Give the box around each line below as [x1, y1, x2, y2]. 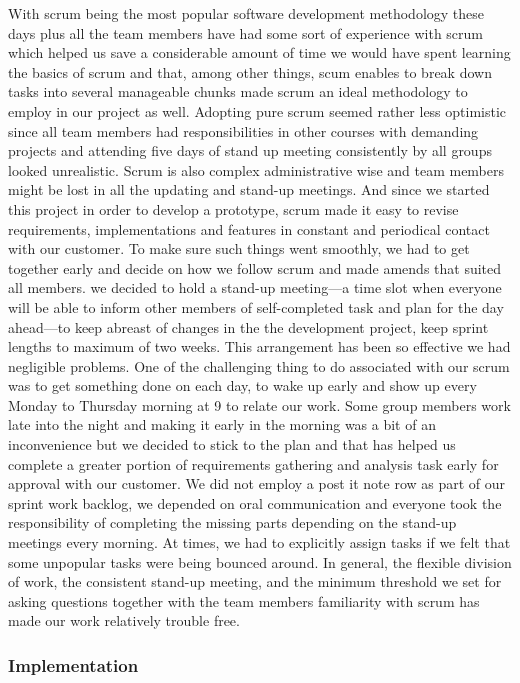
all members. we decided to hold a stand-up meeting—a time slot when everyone [8, 277, 502, 298]
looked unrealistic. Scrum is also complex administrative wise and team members [8, 159, 505, 180]
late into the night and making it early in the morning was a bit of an [8, 414, 436, 435]
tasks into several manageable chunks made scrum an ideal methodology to [8, 81, 468, 102]
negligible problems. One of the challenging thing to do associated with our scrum [8, 355, 510, 376]
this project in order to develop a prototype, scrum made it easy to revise [8, 198, 459, 219]
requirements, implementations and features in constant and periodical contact [8, 218, 490, 239]
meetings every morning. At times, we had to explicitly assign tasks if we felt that [8, 532, 511, 553]
